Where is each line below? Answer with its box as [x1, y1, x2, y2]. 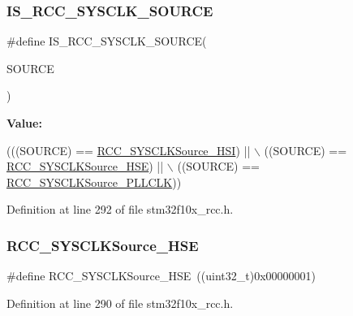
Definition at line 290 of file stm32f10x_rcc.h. [6, 294, 234, 311]
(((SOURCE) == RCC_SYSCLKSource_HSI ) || [6, 141, 251, 158]
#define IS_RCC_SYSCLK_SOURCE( [6, 32, 207, 50]
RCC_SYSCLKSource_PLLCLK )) [6, 173, 182, 190]
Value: [6, 115, 42, 131]
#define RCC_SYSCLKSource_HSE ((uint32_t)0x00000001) [6, 267, 316, 284]
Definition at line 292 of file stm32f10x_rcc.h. [6, 201, 234, 218]
